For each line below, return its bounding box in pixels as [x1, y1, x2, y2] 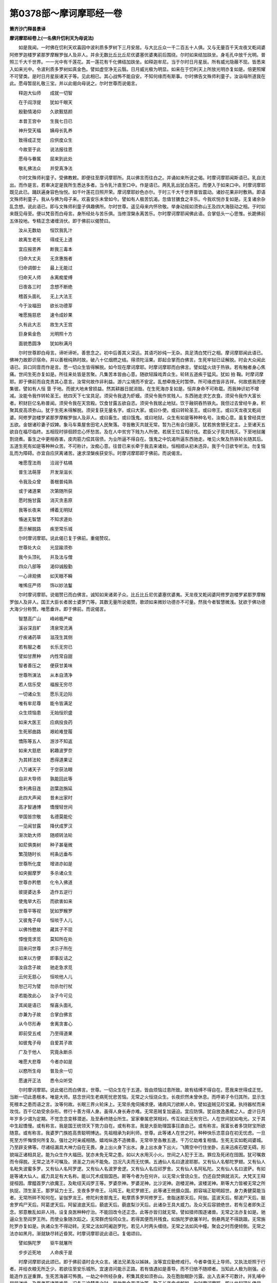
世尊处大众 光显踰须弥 [18, 545, 73, 551]
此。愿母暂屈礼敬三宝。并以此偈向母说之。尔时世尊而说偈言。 [9, 80, 140, 87]
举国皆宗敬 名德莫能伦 [18, 813, 73, 820]
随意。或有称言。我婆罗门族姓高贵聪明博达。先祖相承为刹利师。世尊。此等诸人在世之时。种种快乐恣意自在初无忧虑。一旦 [9, 1130, 266, 1136]
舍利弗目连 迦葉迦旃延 [18, 785, 73, 791]
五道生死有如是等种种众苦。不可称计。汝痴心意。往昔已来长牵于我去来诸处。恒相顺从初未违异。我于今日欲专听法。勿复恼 [9, 443, 266, 449]
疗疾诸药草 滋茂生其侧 [18, 634, 73, 640]
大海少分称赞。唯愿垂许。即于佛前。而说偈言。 [9, 606, 109, 612]
